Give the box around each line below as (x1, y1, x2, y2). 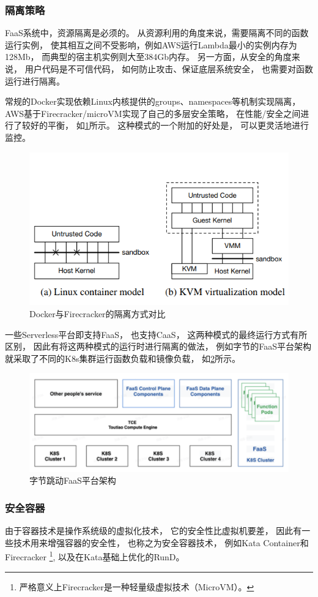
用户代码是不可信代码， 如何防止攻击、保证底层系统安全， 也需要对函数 (24, 62, 313, 75)
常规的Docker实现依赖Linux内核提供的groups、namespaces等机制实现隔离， (5, 95, 301, 108)
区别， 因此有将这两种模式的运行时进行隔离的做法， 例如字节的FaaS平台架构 (5, 340, 312, 353)
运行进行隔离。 (5, 74, 65, 87)
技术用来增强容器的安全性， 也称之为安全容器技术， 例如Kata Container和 (13, 536, 309, 549)
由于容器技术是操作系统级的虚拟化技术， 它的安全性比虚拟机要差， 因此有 (5, 524, 302, 537)
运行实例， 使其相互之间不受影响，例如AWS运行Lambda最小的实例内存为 (5, 38, 297, 51)
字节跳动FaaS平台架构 (29, 474, 116, 487)
